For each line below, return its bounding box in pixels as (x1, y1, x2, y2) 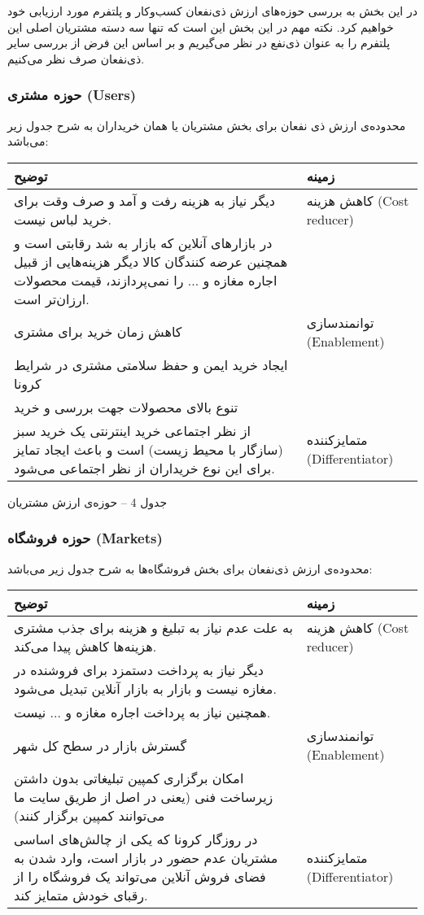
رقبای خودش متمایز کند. (14, 886, 148, 905)
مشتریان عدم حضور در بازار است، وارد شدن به (14, 848, 278, 868)
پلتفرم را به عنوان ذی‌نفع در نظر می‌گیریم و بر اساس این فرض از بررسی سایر (7, 34, 391, 51)
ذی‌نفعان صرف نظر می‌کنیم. (7, 50, 145, 67)
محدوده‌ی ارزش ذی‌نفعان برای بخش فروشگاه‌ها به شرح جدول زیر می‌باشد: (7, 560, 373, 577)
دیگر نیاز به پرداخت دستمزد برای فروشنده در (14, 660, 264, 680)
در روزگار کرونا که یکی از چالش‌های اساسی (14, 830, 258, 849)
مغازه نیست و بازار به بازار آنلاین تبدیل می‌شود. (14, 679, 277, 699)
